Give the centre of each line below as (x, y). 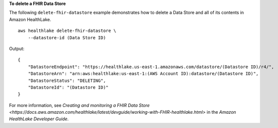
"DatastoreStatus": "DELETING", (67, 80)
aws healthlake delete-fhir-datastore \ (67, 31)
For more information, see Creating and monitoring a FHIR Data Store (79, 105)
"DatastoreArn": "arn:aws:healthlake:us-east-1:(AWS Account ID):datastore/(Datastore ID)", (143, 74)
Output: (17, 49)
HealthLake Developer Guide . (39, 119)
